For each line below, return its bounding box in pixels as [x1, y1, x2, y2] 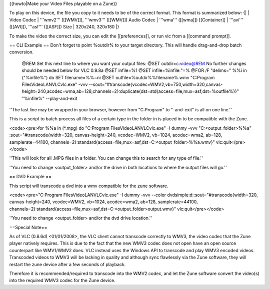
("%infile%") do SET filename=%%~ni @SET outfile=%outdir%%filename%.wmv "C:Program [21, 74, 215, 80]
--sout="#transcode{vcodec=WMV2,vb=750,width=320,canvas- [88, 81, 223, 87]
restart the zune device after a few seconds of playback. [9, 261, 126, 267]
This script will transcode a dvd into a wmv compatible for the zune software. [9, 183, 168, 189]
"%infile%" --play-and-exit [21, 95, 77, 101]
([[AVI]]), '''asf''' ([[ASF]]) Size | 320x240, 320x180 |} [9, 24, 119, 30]
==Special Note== [9, 224, 47, 230]
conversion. [9, 49, 33, 55]
